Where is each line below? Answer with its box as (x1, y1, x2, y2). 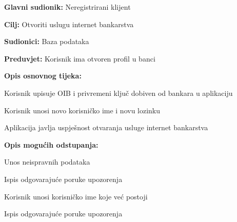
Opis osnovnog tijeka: (4, 70, 82, 81)
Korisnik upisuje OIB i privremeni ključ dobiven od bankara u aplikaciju (4, 87, 233, 98)
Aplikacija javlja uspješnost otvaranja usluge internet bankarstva (4, 122, 208, 133)
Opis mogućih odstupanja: (4, 139, 98, 150)
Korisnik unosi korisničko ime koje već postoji (4, 191, 148, 201)
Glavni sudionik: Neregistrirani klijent (4, 2, 131, 12)
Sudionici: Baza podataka (4, 36, 89, 47)
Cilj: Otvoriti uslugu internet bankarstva (4, 18, 134, 29)
